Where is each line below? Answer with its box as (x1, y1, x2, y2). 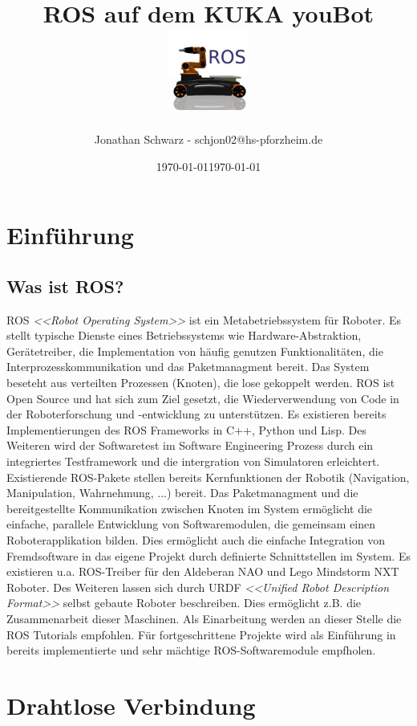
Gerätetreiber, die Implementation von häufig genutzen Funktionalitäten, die (6, 342, 383, 359)
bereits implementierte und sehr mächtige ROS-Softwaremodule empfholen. (6, 642, 376, 659)
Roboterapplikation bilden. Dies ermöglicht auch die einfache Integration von (6, 532, 385, 548)
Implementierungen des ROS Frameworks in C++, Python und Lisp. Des (6, 421, 367, 438)
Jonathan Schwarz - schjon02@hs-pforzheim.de (94, 131, 323, 148)
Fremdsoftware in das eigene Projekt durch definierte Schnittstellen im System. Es (6, 547, 411, 564)
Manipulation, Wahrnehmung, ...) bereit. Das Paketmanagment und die (6, 484, 358, 501)
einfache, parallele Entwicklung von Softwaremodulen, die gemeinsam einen (6, 516, 376, 532)
